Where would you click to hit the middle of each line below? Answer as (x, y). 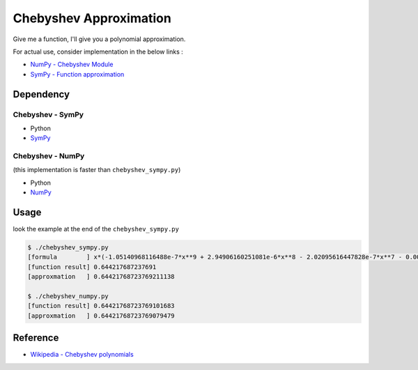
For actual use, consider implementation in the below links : (98, 52)
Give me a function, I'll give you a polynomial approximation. (99, 39)
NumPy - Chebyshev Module (72, 64)
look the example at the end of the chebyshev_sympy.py (96, 229)
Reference (36, 338)
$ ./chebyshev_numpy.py (68, 296)
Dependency (41, 94)
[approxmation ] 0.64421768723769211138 (101, 277)
